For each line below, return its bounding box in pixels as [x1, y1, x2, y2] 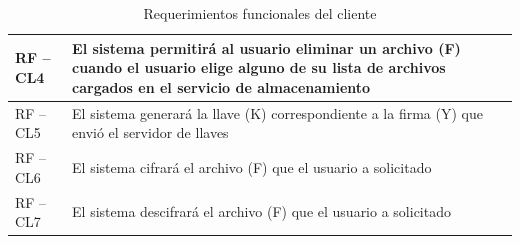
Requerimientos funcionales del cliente [143, 3, 377, 23]
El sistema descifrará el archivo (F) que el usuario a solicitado [72, 201, 451, 222]
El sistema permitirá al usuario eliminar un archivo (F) [72, 37, 461, 58]
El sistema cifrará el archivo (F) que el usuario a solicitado [72, 156, 432, 177]
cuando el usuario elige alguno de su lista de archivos [72, 57, 446, 78]
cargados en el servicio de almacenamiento [72, 76, 371, 97]
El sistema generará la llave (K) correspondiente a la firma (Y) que [72, 102, 483, 123]
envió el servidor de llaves [72, 122, 229, 143]
